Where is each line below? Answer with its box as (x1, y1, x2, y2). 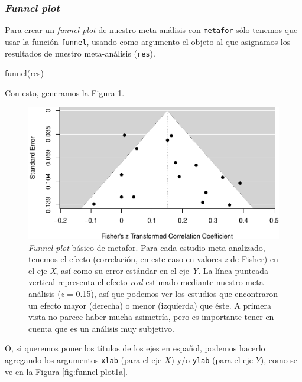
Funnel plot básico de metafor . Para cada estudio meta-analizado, (28, 241, 265, 253)
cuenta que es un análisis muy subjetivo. (28, 322, 174, 334)
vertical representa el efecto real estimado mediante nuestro (28, 276, 243, 288)
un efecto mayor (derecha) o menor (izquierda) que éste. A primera (28, 299, 271, 311)
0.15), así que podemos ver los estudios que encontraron (76, 288, 278, 300)
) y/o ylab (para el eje (171, 354, 253, 365)
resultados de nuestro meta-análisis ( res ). (5, 47, 155, 59)
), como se (260, 354, 298, 365)
